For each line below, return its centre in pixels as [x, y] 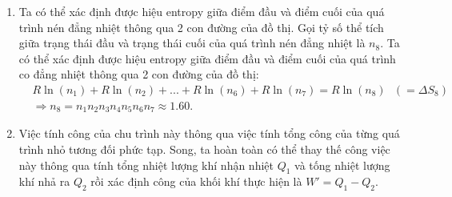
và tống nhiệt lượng [342, 165]
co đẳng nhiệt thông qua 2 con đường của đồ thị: [139, 74]
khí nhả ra [44, 181]
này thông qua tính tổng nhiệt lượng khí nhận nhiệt [146, 165]
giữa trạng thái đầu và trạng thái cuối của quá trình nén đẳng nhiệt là [192, 43]
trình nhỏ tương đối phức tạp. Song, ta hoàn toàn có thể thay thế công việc [204, 149]
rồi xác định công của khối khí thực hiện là [196, 181]
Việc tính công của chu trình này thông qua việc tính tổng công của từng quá [209, 133]
